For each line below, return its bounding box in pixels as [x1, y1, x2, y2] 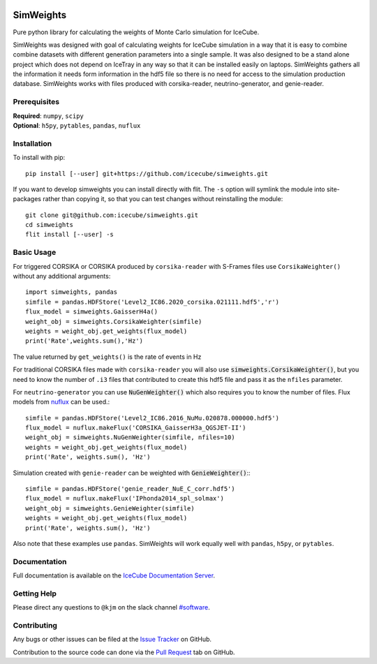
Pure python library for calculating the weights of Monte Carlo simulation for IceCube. [13, 28, 260, 36]
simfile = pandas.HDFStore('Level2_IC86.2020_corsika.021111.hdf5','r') [25, 297, 279, 306]
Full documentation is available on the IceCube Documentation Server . [13, 571, 216, 580]
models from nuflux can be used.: [13, 398, 110, 406]
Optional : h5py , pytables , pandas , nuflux [13, 121, 141, 129]
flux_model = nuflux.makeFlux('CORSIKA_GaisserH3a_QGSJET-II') [25, 424, 246, 432]
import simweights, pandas [25, 288, 118, 296]
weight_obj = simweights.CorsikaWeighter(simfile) [25, 318, 202, 325]
